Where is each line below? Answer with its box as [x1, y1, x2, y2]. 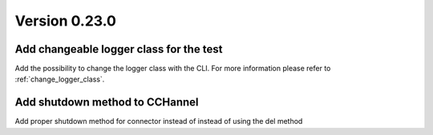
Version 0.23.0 [14, 12, 116, 30]
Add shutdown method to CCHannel [14, 96, 199, 109]
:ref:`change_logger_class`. [14, 74, 105, 84]
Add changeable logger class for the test [14, 42, 223, 56]
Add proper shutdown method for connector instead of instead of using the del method [14, 117, 303, 126]
